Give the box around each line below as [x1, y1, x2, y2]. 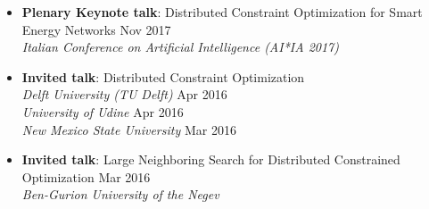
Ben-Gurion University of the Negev [21, 185, 219, 204]
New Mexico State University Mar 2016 [21, 120, 236, 138]
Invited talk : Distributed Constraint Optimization [21, 67, 305, 86]
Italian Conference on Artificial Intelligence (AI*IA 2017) [21, 38, 339, 56]
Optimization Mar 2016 [21, 167, 151, 186]
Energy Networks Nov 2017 [21, 20, 171, 38]
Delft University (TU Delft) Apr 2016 [21, 85, 227, 104]
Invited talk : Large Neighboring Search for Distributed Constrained [21, 150, 400, 169]
